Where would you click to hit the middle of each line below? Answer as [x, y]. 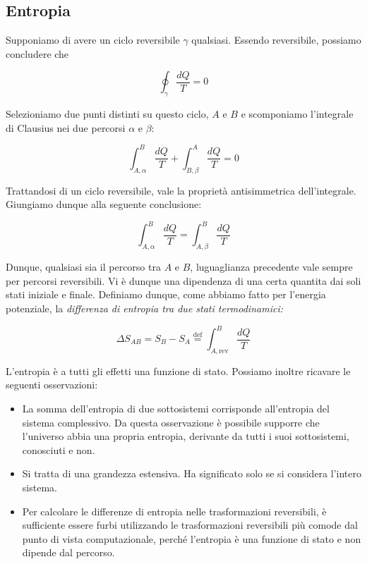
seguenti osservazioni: [52, 385]
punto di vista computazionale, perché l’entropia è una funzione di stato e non [192, 538]
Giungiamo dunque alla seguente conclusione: [104, 204]
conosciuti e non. [59, 449]
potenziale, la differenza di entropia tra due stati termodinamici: [144, 308]
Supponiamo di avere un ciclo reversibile [93, 40]
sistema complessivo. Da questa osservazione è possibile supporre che [171, 422]
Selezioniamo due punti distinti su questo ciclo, [107, 114]
